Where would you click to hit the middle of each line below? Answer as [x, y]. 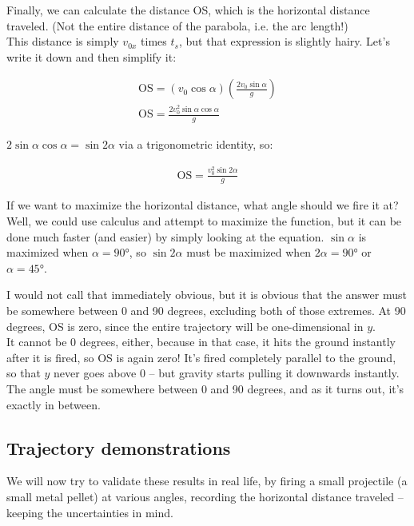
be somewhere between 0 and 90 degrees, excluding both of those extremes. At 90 [206, 311]
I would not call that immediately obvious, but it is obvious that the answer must [207, 295]
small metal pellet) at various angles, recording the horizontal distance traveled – [205, 496]
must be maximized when [249, 252]
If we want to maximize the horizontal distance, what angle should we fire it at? [203, 205]
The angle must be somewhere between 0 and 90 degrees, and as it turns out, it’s [205, 389]
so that [24, 373]
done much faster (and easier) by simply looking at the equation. [165, 236]
